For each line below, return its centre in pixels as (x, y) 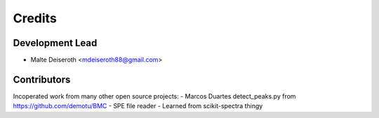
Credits (35, 18)
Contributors (42, 79)
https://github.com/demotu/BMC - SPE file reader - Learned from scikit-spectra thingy (138, 106)
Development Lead (55, 43)
